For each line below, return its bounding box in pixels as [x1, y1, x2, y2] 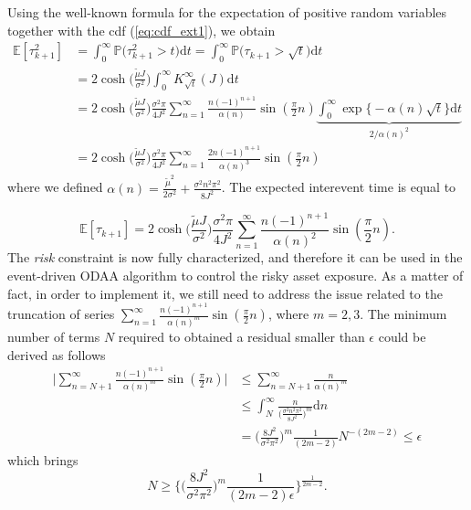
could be [378, 326, 426, 345]
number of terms [7, 326, 100, 345]
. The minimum [360, 304, 447, 324]
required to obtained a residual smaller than [118, 326, 365, 345]
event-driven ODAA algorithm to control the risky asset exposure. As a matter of [7, 266, 464, 285]
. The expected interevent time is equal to [221, 177, 456, 197]
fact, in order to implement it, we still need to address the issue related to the [7, 283, 443, 303]
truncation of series [7, 304, 115, 324]
